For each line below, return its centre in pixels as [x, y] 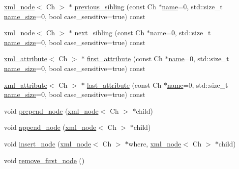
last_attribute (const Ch [124, 84]
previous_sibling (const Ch [115, 6]
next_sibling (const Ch [109, 33]
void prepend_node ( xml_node [51, 110]
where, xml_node [155, 143]
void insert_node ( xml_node [48, 143]
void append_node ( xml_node [50, 127]
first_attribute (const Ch [125, 59]
